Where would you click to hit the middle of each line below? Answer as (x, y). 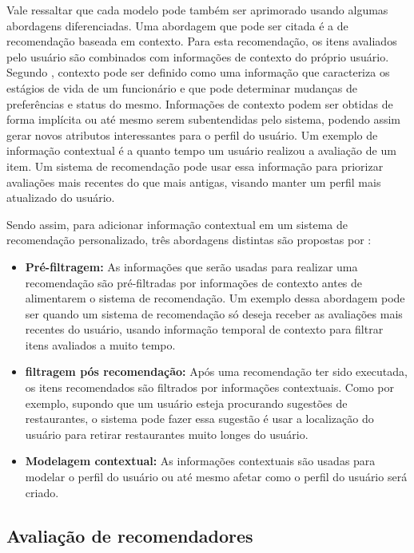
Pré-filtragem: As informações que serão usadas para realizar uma (191, 266)
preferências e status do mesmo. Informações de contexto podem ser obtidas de (200, 103)
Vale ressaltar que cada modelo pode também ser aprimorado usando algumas (197, 10)
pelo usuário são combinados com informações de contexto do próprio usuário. (198, 56)
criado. (42, 492)
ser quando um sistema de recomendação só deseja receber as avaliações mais (214, 313)
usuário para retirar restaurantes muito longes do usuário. (167, 434)
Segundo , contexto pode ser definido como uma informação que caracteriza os (198, 72)
